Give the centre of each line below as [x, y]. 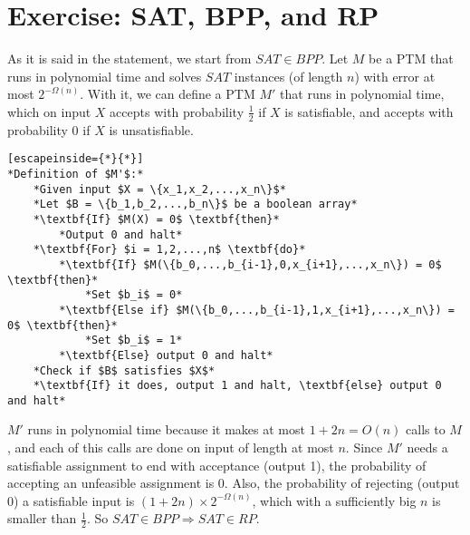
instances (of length [288, 76]
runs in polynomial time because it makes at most [166, 429]
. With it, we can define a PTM [168, 94]
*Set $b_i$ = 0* [134, 295]
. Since [364, 447]
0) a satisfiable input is [71, 500]
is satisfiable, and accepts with [369, 111]
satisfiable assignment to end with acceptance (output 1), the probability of [217, 465]
